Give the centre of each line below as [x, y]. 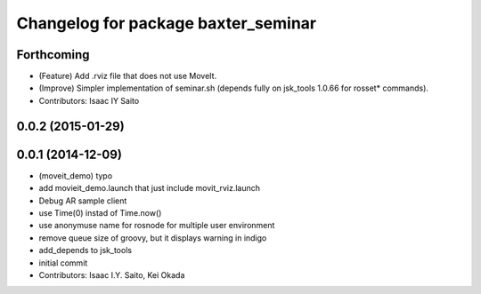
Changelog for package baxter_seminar [166, 23]
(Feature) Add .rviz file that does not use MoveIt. [128, 76]
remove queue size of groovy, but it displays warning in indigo [153, 238]
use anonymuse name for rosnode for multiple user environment [157, 226]
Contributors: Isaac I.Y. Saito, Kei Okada [112, 274]
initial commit [63, 263]
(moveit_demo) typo [76, 175]
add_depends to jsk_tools [86, 250]
